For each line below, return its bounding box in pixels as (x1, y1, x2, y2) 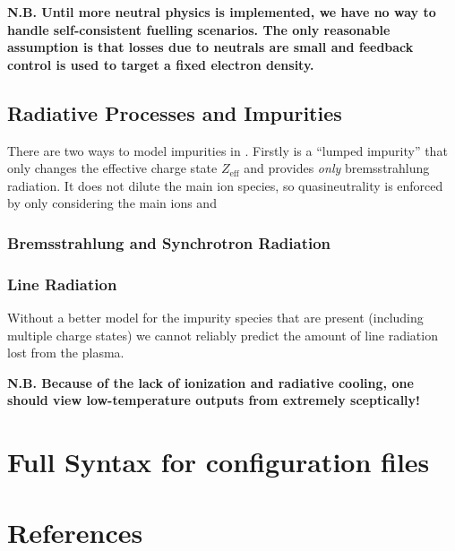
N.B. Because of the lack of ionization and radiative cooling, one (7, 373, 414, 392)
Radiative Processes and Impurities (7, 99, 342, 126)
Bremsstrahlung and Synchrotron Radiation (7, 231, 331, 254)
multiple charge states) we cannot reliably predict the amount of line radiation (7, 325, 438, 344)
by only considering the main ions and (7, 194, 217, 212)
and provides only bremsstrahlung (244, 159, 430, 177)
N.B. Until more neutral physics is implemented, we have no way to (7, 3, 436, 21)
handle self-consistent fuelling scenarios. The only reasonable (7, 20, 391, 39)
